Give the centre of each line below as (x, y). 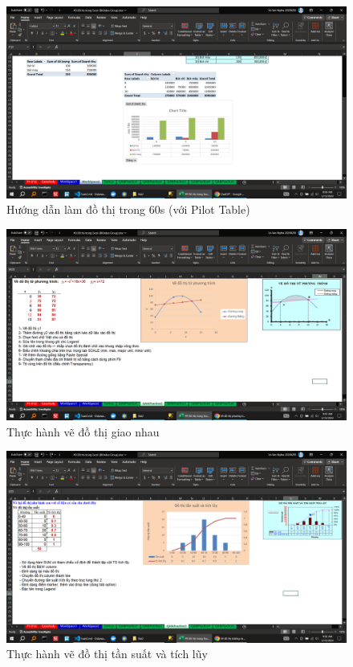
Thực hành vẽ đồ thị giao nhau (83, 431)
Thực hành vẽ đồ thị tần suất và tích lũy (107, 654)
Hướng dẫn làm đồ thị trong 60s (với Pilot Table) (128, 209)
